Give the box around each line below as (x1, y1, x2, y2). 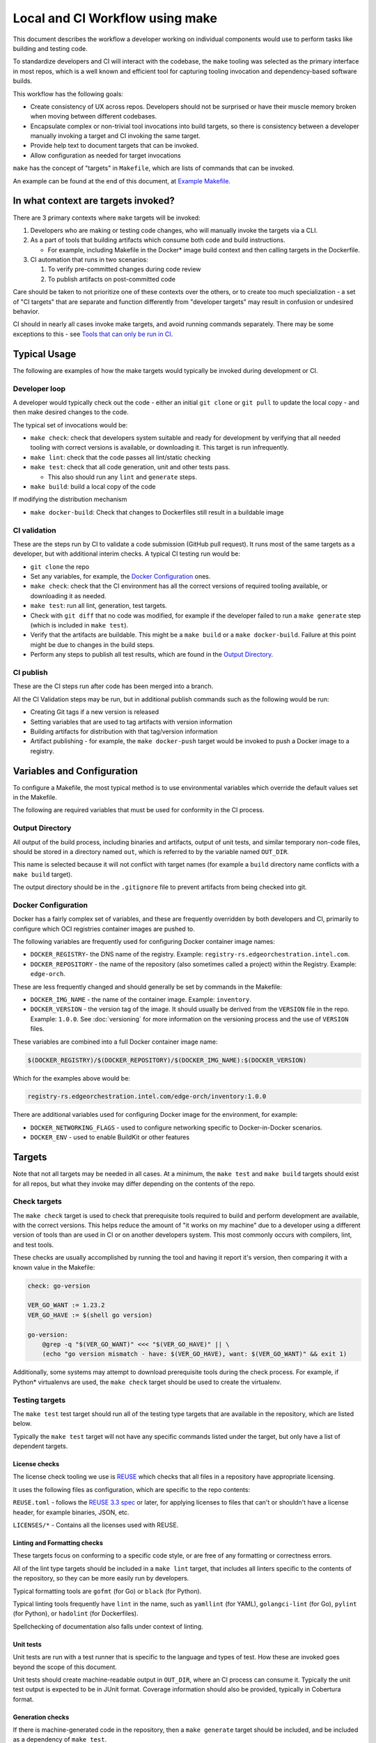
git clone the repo (30, 562, 90, 571)
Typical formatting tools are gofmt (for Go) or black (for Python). (13, 1587, 202, 1595)
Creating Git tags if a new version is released (30, 708, 159, 716)
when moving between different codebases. (30, 112, 157, 121)
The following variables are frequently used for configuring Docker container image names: (13, 938, 275, 946)
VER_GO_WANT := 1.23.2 (27, 1301, 105, 1309)
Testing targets (13, 1395, 66, 1405)
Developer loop (13, 383, 66, 393)
